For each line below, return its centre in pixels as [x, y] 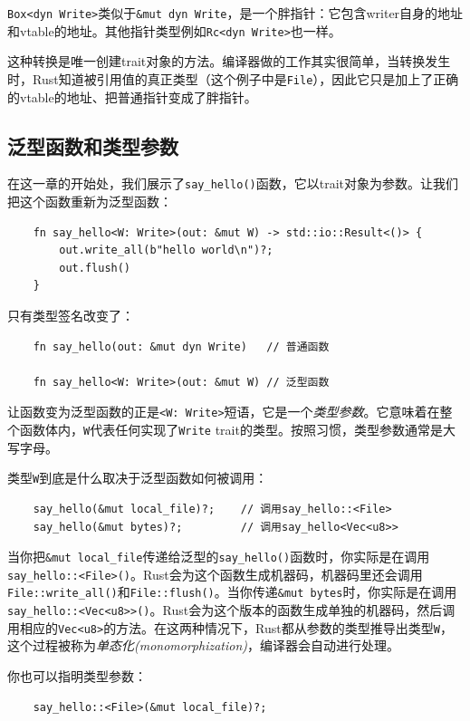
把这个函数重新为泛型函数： [90, 202]
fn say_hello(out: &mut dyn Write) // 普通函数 [181, 346]
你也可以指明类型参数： [77, 675]
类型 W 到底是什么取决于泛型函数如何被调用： [138, 478]
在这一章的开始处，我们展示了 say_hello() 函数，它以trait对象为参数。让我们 [233, 183]
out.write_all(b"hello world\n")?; [166, 250]
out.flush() [95, 268]
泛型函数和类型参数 [93, 145]
